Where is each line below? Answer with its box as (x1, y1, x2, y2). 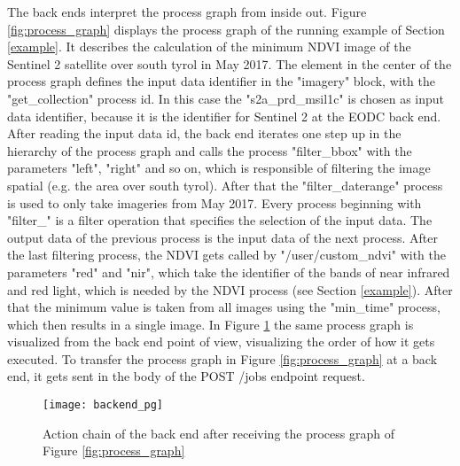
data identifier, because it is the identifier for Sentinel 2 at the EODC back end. (7, 106, 441, 125)
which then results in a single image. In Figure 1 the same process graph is (7, 315, 414, 333)
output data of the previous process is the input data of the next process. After (7, 228, 438, 246)
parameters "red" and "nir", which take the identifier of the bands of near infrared (7, 262, 450, 281)
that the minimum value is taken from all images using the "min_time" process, (7, 298, 441, 316)
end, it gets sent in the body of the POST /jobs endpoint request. (7, 367, 365, 385)
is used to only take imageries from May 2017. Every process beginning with (7, 193, 422, 212)
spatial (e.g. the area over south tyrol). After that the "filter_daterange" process (7, 175, 443, 194)
